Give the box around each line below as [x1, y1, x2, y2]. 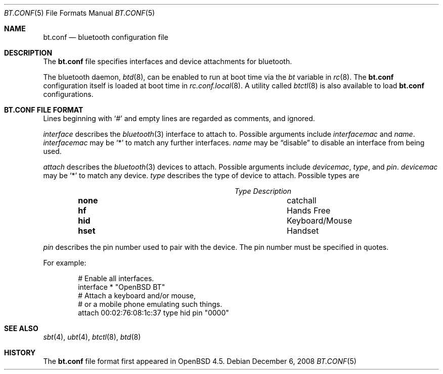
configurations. [43, 90, 94, 98]
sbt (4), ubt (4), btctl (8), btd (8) [43, 333, 141, 341]
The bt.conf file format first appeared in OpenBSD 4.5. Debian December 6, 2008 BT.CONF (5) [43, 357, 357, 365]
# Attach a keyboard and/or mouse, [78, 291, 196, 300]
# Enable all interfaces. [78, 274, 154, 283]
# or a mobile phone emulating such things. [78, 300, 223, 308]
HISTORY [4, 348, 36, 357]
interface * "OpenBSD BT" [78, 283, 165, 291]
